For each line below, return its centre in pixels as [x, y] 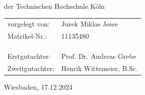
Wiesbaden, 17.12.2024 [38, 86]
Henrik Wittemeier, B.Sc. [100, 68]
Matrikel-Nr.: [27, 36]
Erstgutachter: [29, 56]
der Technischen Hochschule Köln [54, 6]
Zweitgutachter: [31, 68]
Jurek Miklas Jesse [90, 24]
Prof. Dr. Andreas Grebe [99, 56]
